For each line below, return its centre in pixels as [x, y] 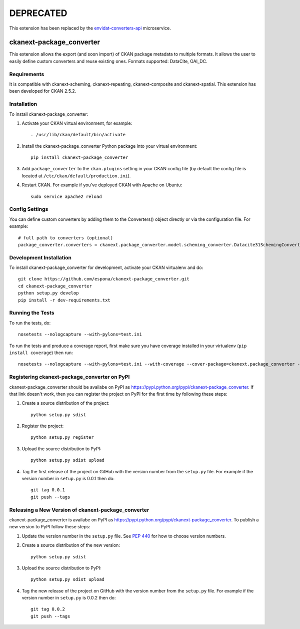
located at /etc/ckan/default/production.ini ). [76, 176]
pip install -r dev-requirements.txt [64, 300]
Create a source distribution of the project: [65, 403]
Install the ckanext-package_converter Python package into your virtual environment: [109, 146]
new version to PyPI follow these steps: [50, 527]
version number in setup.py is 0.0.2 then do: [69, 598]
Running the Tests [32, 313]
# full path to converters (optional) [66, 238]
